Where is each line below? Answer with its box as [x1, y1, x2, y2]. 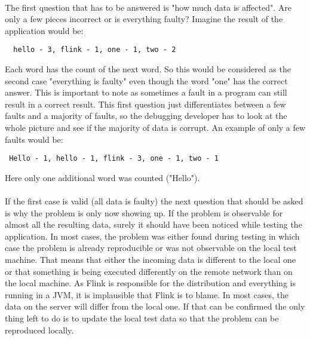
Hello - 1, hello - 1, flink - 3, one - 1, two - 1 [9, 154, 219, 163]
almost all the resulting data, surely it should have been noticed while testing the [5, 218, 302, 231]
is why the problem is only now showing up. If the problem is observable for [5, 206, 283, 219]
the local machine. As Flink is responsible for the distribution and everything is [5, 277, 296, 289]
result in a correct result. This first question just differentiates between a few [5, 97, 286, 110]
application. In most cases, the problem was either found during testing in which [5, 229, 300, 242]
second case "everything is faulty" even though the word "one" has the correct [5, 74, 288, 87]
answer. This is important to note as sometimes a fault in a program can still [5, 86, 287, 99]
